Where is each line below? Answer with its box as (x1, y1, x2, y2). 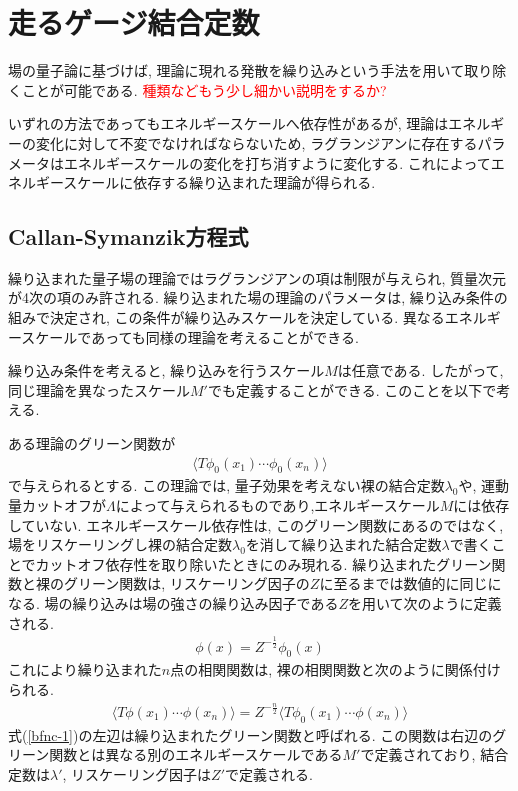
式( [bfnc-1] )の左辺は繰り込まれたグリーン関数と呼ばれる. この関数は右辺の (8, 724, 493, 745)
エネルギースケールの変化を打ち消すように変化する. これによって (63, 152, 491, 173)
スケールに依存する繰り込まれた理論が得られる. (63, 172, 376, 193)
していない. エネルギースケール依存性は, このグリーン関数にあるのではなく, (8, 514, 504, 535)
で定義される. (225, 763, 313, 784)
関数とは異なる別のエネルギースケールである (49, 744, 343, 765)
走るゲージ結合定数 (8, 2, 260, 43)
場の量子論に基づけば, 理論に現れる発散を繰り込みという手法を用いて (8, 60, 465, 81)
